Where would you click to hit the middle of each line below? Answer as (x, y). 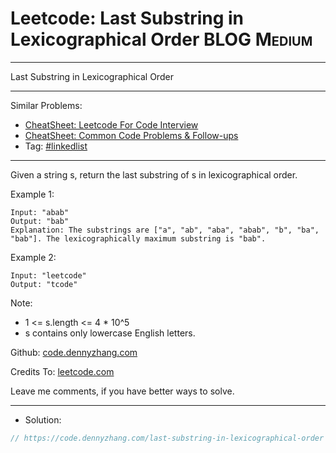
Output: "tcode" (44, 284)
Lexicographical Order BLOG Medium (161, 39)
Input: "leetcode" (48, 275)
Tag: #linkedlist (56, 146)
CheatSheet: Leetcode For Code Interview (111, 124)
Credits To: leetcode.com (62, 371)
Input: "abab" (40, 212)
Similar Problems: (46, 105)
